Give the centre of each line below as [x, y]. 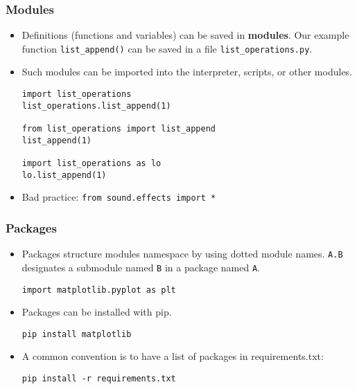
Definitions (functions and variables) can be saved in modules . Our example [185, 35]
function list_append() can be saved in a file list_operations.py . [167, 48]
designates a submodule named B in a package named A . [141, 267]
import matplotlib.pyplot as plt [99, 290]
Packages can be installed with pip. [97, 312]
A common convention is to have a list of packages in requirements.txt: [173, 356]
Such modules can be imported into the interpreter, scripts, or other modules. [187, 72]
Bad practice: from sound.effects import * [119, 197]
